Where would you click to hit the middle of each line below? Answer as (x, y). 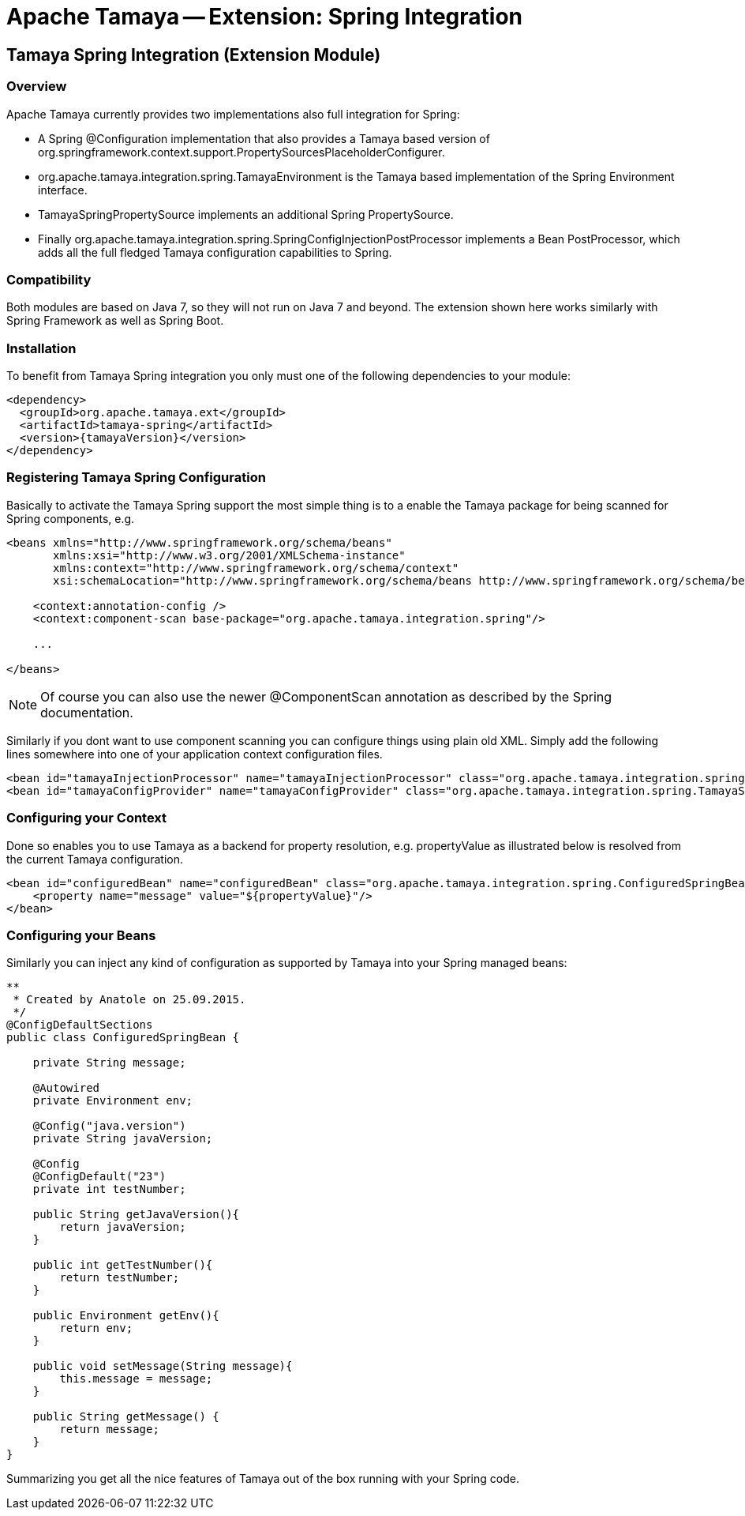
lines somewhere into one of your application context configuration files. (195, 754)
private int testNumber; (109, 1189)
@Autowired (66, 1088)
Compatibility (49, 279)
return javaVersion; (123, 1227)
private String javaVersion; (123, 1139)
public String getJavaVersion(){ (136, 1215)
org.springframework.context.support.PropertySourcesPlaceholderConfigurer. (241, 152)
